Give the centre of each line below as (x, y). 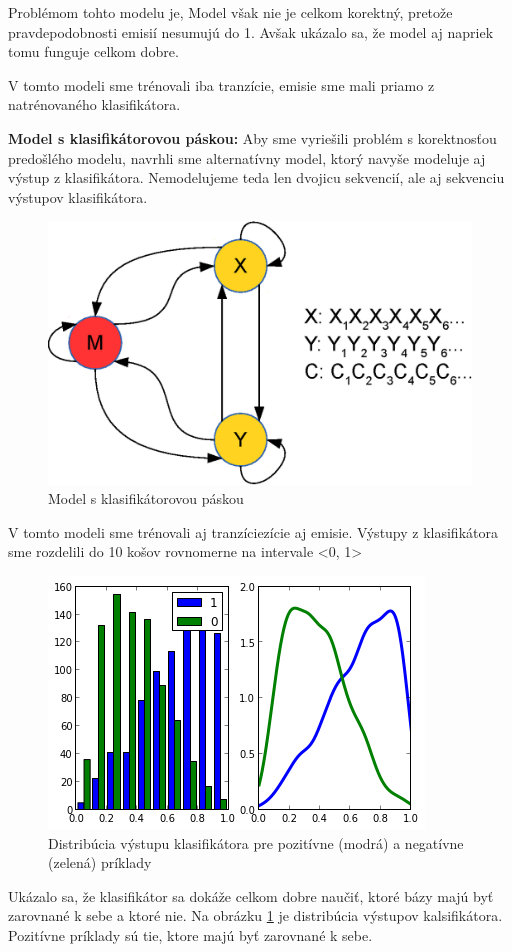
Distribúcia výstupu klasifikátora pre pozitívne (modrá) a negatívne (256, 842)
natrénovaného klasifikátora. (94, 104)
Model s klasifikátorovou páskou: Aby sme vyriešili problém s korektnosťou (252, 137)
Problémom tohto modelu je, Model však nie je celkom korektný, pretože (230, 12)
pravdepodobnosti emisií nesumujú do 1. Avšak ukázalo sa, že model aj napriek (251, 31)
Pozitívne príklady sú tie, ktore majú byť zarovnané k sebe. (190, 935)
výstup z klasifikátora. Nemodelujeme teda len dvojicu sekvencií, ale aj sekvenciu (256, 177)
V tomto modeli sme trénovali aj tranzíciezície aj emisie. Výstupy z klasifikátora (253, 531)
